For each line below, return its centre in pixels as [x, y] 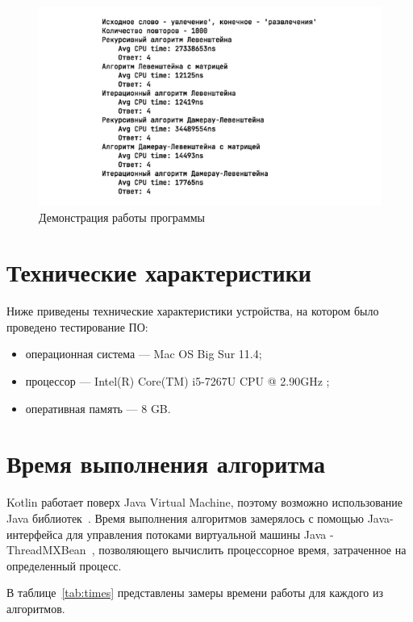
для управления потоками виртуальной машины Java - [200, 534]
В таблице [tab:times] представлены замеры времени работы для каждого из [195, 593]
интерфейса [35, 534]
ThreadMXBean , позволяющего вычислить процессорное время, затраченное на [206, 550]
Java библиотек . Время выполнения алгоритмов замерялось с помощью [185, 518]
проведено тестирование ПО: [77, 326]
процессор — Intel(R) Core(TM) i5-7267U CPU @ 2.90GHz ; [177, 381]
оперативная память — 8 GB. [98, 408]
